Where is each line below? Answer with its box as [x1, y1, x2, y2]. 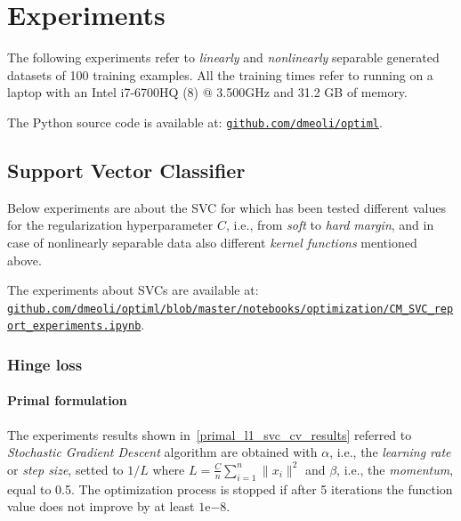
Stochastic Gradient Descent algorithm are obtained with [7, 443, 318, 461]
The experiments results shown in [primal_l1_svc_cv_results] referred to [7, 425, 412, 444]
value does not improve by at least [7, 497, 195, 516]
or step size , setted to [7, 460, 124, 478]
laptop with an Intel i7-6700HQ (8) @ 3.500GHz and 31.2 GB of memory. [7, 83, 408, 102]
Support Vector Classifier [7, 156, 246, 183]
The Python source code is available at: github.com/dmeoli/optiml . [7, 112, 383, 131]
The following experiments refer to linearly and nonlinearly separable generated [7, 48, 440, 67]
